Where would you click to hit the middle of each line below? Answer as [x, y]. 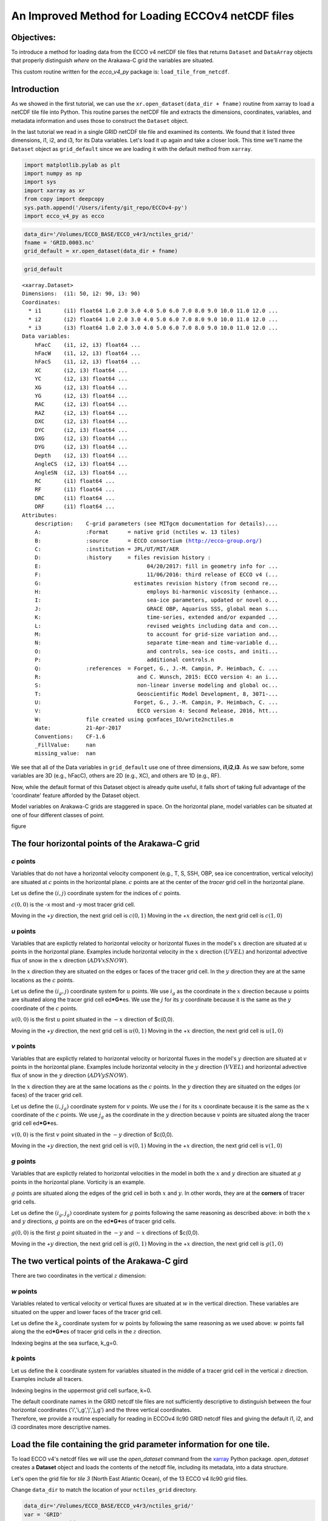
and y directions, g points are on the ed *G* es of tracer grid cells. [94, 1221]
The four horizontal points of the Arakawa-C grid [105, 844]
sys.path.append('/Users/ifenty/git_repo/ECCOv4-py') [106, 207]
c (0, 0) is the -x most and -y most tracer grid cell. [73, 904]
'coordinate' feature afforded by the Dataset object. [76, 795]
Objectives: [33, 37]
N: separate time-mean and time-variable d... [156, 643]
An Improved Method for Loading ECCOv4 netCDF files [153, 16]
